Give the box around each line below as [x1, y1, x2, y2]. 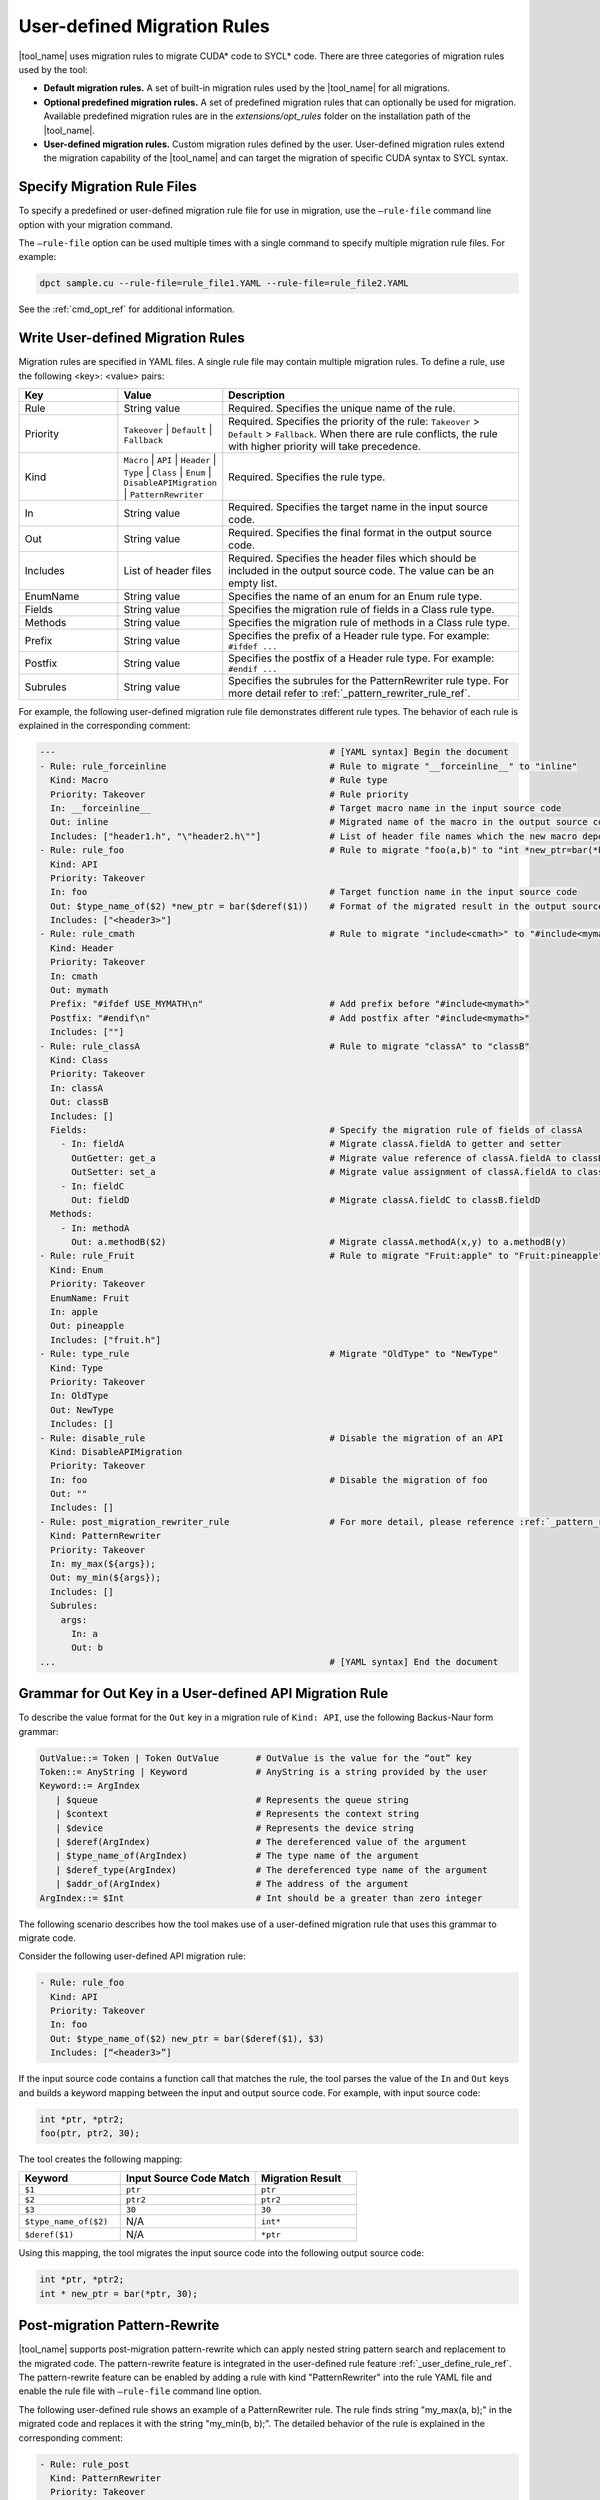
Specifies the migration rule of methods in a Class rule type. [228, 616, 510, 630]
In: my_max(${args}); [50, 1558, 157, 1570]
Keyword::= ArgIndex [39, 1780, 140, 1792]
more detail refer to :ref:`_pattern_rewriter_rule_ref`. [228, 686, 471, 700]
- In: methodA [60, 1222, 130, 1234]
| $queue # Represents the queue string [55, 1794, 409, 1805]
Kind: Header [50, 942, 114, 954]
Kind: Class [50, 1054, 109, 1065]
